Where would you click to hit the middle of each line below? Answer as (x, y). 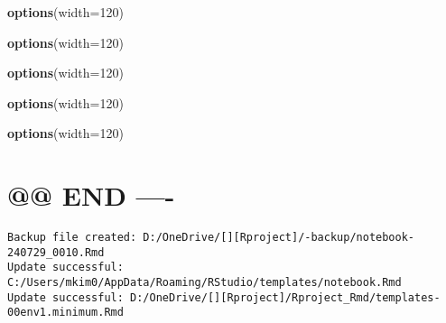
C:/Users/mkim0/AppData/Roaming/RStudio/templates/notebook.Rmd (204, 283)
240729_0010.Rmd (56, 252)
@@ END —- (91, 195)
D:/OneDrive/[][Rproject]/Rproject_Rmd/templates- (285, 297)
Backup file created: (72, 238)
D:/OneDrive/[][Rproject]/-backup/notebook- (279, 238)
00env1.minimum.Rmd (65, 313)
